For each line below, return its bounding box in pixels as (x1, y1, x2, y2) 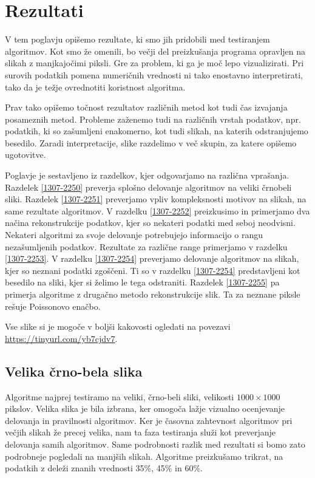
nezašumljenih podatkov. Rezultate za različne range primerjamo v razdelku (5, 240, 288, 253)
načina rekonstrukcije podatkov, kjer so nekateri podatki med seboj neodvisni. (5, 216, 296, 229)
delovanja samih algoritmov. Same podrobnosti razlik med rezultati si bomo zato (5, 437, 305, 450)
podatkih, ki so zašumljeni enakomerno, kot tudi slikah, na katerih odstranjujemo (5, 125, 308, 137)
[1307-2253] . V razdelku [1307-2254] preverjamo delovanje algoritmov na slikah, (5, 252, 299, 265)
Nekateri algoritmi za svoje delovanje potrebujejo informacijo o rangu (5, 228, 263, 241)
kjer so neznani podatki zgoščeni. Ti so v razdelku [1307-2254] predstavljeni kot (5, 264, 300, 276)
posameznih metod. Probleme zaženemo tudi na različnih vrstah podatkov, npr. (5, 112, 301, 125)
